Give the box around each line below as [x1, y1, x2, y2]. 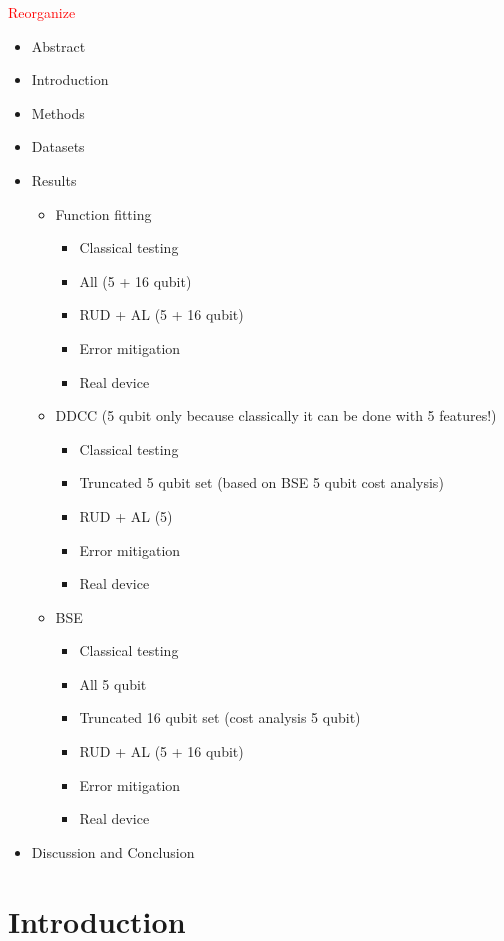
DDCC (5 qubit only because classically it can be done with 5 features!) [55, 405, 497, 426]
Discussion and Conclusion [31, 841, 195, 862]
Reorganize [8, 2, 76, 22]
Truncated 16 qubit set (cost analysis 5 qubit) [79, 707, 361, 728]
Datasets [31, 136, 85, 157]
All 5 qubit [79, 673, 147, 694]
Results [31, 169, 77, 190]
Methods [31, 102, 85, 123]
